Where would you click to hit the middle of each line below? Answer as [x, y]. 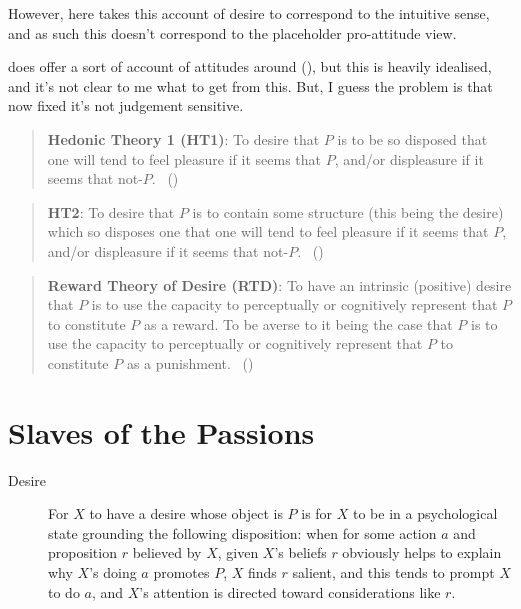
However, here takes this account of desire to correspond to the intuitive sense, [249, 13]
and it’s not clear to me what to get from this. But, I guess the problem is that [250, 85]
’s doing [113, 572]
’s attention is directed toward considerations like [290, 591]
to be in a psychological [425, 513]
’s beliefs [300, 552]
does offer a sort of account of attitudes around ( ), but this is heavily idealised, [250, 66]
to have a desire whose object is [186, 513]
